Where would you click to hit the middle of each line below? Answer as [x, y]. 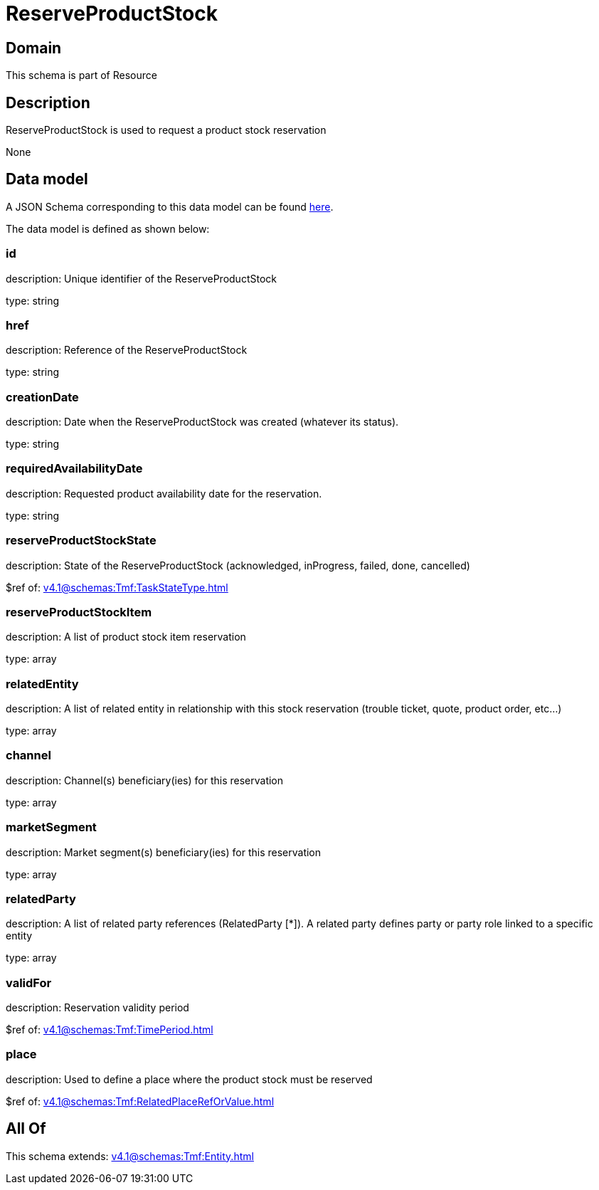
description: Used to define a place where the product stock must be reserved [189, 1079]
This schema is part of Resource [81, 75]
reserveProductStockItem [79, 612]
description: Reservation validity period [97, 1008]
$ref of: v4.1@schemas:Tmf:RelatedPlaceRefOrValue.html [140, 1101]
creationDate [42, 397]
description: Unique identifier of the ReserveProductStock [141, 278]
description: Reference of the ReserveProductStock [127, 350]
